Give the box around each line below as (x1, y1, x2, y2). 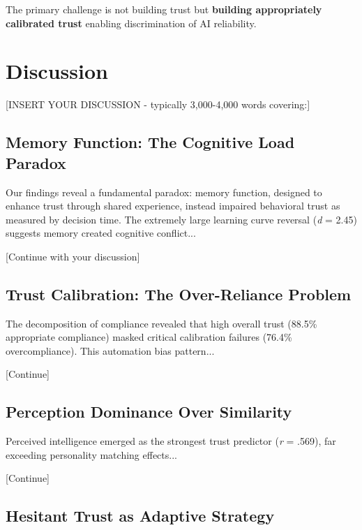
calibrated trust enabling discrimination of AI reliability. (6, 15, 257, 30)
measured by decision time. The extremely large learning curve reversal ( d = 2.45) (6, 212, 357, 226)
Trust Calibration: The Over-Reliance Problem (6, 283, 352, 304)
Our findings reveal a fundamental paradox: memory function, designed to (6, 184, 322, 199)
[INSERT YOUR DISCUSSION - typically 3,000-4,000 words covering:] (6, 97, 310, 112)
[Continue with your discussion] (6, 249, 140, 263)
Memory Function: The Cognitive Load (6, 131, 295, 153)
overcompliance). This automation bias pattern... (6, 343, 215, 358)
